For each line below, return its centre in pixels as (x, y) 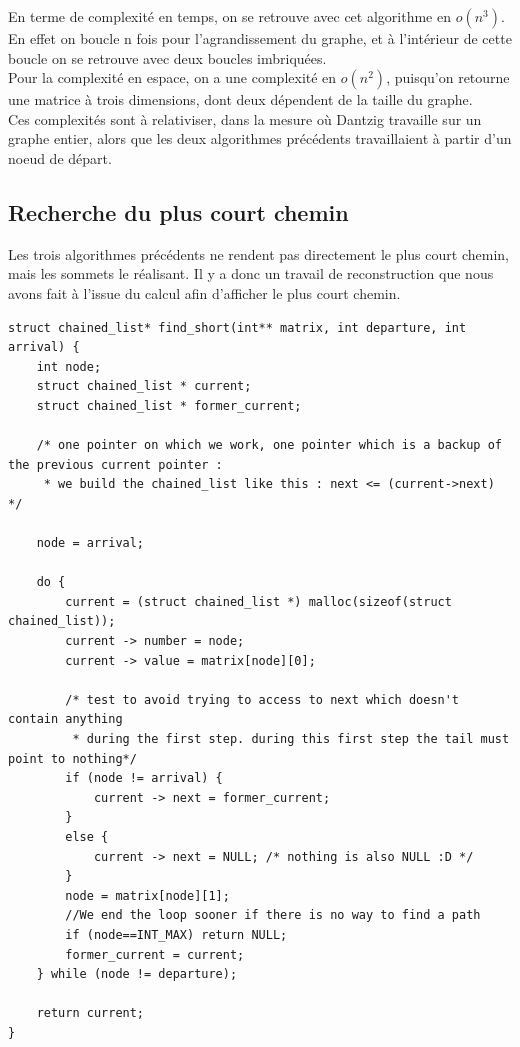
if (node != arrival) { (144, 778)
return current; (90, 1013)
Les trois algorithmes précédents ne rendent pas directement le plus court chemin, (258, 253)
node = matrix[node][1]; (147, 895)
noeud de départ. (60, 157)
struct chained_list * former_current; (169, 405)
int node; (69, 366)
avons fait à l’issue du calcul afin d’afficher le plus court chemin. (204, 292)
